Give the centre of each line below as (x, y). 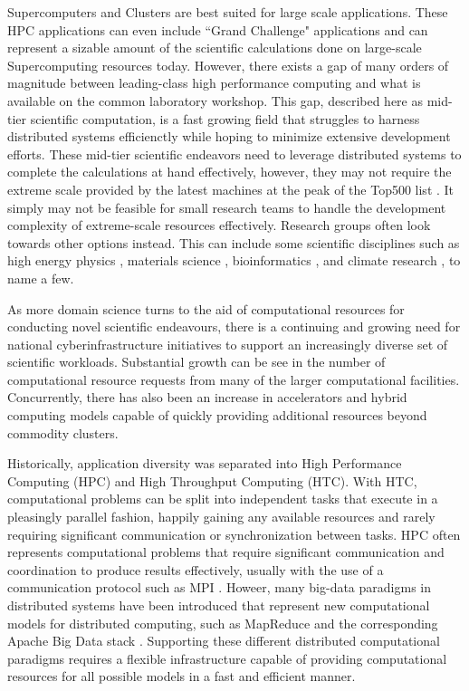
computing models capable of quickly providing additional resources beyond (217, 415)
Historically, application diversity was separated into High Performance (205, 463)
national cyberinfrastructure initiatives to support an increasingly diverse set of (228, 344)
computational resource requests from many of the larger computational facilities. (234, 379)
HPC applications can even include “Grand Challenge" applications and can (218, 29)
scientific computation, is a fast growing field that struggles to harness (225, 118)
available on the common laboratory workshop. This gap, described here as (215, 100)
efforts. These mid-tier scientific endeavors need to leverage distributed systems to (234, 154)
